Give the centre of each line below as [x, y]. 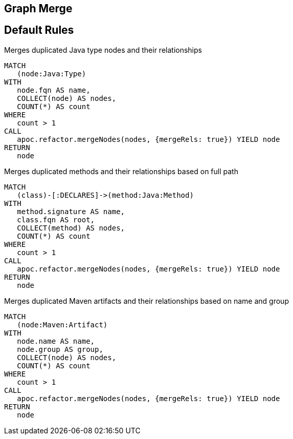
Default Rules [39, 30]
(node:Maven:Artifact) [62, 325]
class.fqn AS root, [56, 219]
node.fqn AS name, [54, 90]
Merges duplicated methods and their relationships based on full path [121, 171]
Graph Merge [38, 8]
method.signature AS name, [71, 211]
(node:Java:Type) [52, 74]
